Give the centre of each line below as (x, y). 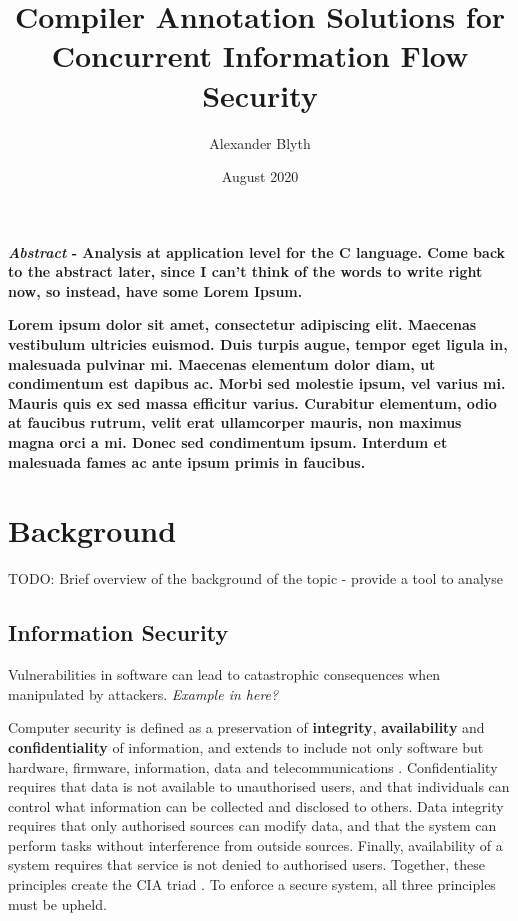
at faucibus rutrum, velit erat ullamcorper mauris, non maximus (235, 422)
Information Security (118, 632)
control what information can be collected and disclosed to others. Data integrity (256, 805)
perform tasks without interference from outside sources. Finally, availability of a (255, 844)
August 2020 (260, 176)
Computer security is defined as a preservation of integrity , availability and (246, 727)
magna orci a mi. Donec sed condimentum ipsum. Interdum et (228, 442)
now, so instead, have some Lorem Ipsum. (155, 290)
